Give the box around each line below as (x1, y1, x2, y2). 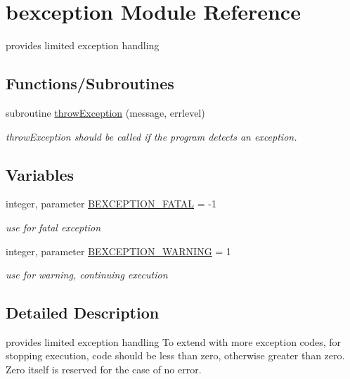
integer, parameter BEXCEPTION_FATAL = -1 (6, 196, 216, 211)
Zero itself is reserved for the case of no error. (6, 362, 202, 377)
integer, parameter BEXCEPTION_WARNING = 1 (6, 243, 231, 258)
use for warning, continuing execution (6, 267, 168, 282)
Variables (6, 163, 74, 185)
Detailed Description (6, 302, 160, 323)
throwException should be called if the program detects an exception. (6, 129, 297, 143)
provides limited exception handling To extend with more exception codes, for (6, 334, 342, 349)
